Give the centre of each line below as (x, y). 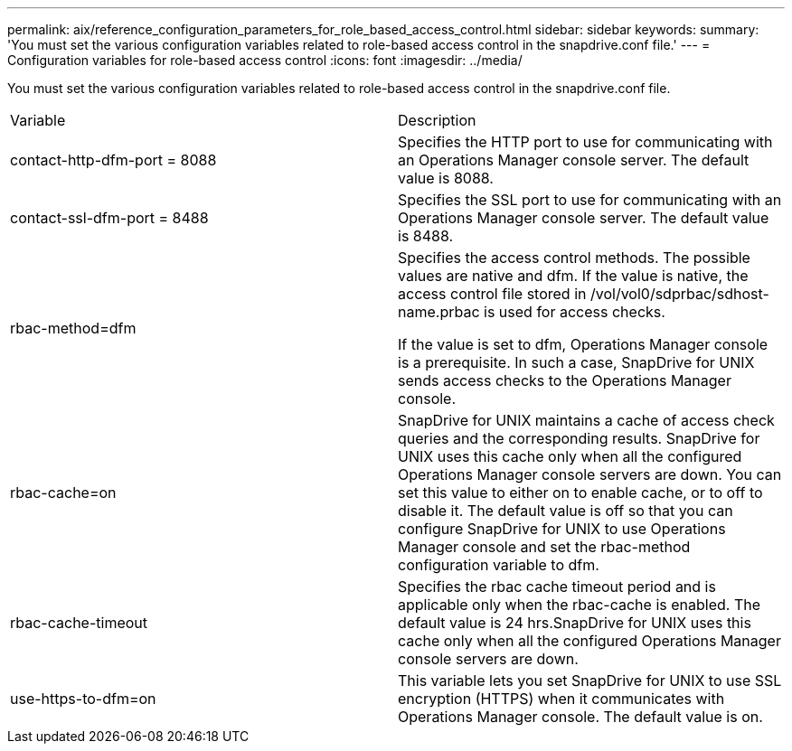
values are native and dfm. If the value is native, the (573, 276)
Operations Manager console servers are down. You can (590, 474)
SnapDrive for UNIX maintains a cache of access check (586, 420)
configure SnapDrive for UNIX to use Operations (562, 529)
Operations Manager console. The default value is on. (580, 717)
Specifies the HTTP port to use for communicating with (585, 142)
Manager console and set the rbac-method (544, 547)
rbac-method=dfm (73, 328)
